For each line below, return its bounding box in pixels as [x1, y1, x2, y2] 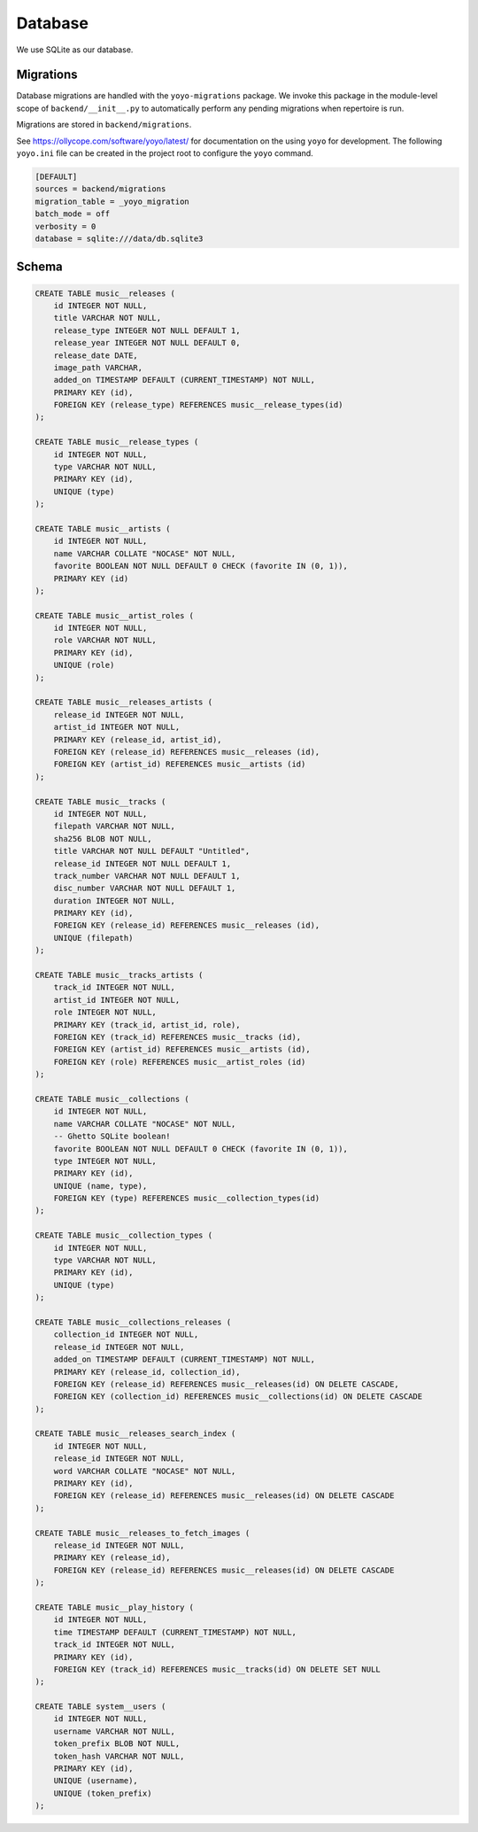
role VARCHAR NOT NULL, [53, 635, 157, 646]
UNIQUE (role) [53, 660, 115, 671]
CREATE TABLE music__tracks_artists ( [35, 970, 204, 981]
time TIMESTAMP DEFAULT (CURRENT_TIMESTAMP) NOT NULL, [53, 1626, 297, 1637]
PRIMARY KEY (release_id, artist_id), [53, 734, 222, 744]
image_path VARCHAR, [53, 362, 143, 372]
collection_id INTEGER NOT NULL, [53, 1330, 199, 1339]
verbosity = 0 [35, 221, 96, 231]
